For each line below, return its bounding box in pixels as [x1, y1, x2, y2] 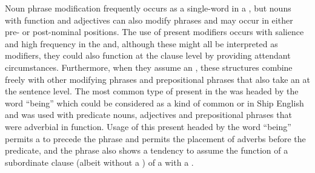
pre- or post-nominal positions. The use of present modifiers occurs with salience [5, 25, 304, 38]
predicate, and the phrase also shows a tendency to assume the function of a [5, 144, 288, 157]
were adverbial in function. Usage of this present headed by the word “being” [5, 120, 291, 132]
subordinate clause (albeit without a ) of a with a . [5, 155, 194, 168]
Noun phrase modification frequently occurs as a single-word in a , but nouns [5, 2, 291, 14]
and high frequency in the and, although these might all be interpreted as [5, 37, 278, 50]
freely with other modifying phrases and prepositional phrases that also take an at [5, 73, 310, 85]
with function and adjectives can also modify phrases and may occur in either [5, 13, 293, 26]
